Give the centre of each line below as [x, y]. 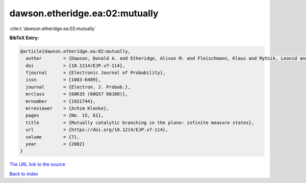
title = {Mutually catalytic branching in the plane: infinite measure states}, [140, 123]
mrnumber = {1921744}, [61, 101]
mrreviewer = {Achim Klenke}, [67, 109]
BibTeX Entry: [24, 38]
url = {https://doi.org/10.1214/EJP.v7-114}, [97, 130]
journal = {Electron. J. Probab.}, [78, 87]
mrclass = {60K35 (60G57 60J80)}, [77, 94]
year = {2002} [55, 144]
